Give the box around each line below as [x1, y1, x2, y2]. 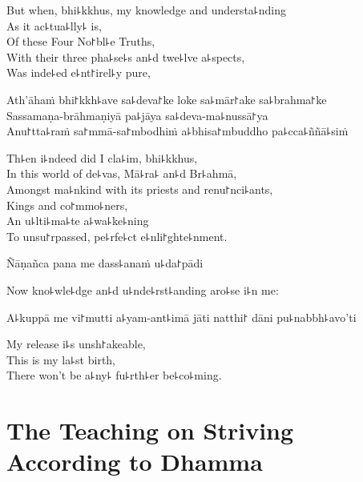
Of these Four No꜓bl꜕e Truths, [6, 33, 155, 50]
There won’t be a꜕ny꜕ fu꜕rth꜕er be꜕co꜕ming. [6, 367, 222, 384]
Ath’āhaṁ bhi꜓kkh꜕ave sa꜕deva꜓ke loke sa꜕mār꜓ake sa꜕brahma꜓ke [6, 90, 327, 107]
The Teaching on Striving [6, 414, 294, 447]
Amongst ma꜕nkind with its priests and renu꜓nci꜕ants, [6, 180, 273, 197]
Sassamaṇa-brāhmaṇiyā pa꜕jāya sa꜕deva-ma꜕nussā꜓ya [6, 106, 268, 123]
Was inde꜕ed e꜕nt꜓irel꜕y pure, [6, 64, 151, 81]
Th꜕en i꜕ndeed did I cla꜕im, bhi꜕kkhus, [6, 149, 198, 166]
